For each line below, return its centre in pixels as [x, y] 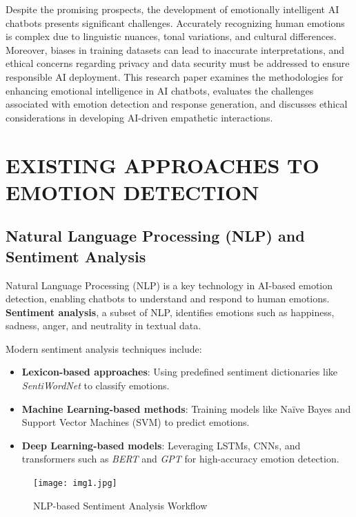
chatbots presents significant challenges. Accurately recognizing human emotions [175, 22]
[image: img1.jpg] [75, 484]
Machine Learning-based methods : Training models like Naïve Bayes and [186, 408]
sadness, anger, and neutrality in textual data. [103, 325]
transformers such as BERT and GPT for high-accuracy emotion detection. [180, 459]
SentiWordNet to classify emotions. [96, 386]
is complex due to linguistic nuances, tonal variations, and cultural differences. [171, 36]
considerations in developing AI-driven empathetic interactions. [139, 117]
